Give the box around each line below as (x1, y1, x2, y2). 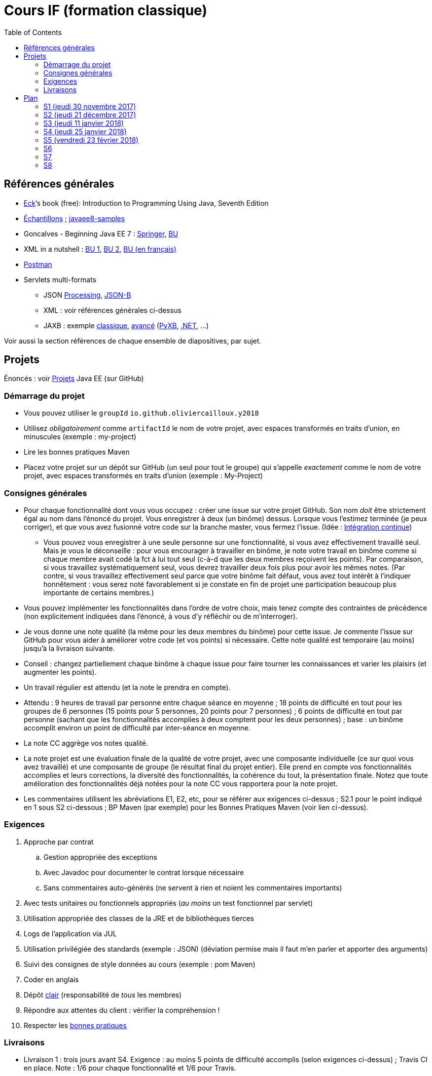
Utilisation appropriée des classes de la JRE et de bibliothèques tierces (24, 914, 254, 922)
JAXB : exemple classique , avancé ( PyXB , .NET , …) (43, 321, 209, 330)
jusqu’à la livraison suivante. (24, 644, 115, 653)
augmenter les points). (24, 667, 97, 676)
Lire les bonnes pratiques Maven (24, 448, 130, 457)
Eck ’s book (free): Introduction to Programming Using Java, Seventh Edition (24, 198, 269, 207)
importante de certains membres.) (43, 588, 154, 597)
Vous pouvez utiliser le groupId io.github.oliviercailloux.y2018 (24, 409, 259, 418)
